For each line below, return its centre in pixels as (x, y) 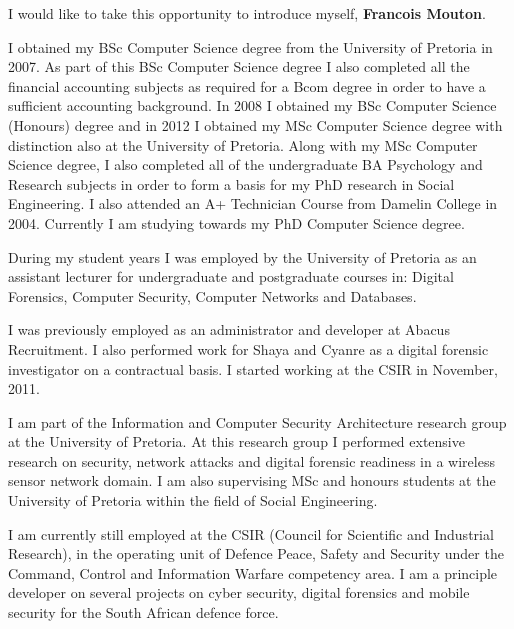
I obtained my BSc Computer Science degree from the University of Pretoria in (250, 46)
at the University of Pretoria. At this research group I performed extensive (236, 441)
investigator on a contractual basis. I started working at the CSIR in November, (253, 368)
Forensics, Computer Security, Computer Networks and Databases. (212, 295)
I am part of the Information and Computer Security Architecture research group (257, 421)
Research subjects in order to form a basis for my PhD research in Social (231, 183)
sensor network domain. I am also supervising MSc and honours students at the (252, 480)
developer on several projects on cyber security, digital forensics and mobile (239, 592)
